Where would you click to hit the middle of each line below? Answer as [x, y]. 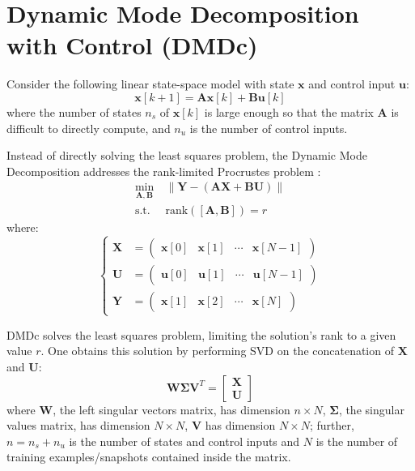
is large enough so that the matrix [289, 111]
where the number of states [74, 111]
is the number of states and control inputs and [184, 441]
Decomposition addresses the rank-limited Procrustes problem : [164, 171]
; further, [332, 425]
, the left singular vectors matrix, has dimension [172, 409]
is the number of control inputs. [269, 128]
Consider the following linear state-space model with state [150, 84]
